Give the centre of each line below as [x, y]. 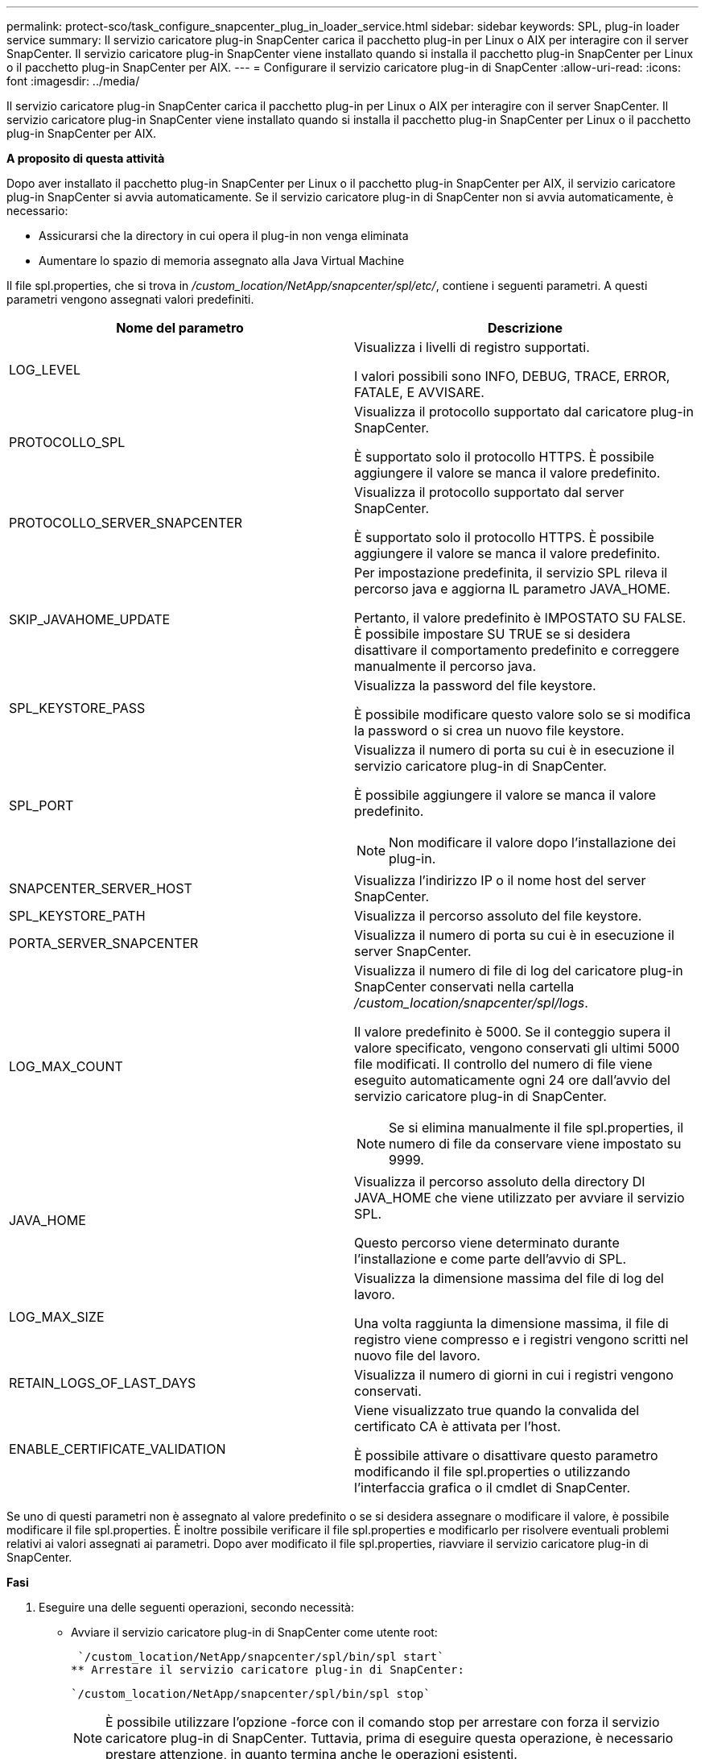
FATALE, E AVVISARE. [419, 392]
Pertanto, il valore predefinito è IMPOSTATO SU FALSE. [520, 618]
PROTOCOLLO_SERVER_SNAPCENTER [126, 523]
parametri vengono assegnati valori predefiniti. [130, 299]
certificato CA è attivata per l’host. [458, 1426]
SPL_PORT [41, 805]
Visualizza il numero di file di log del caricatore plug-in [519, 971]
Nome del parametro [180, 328]
